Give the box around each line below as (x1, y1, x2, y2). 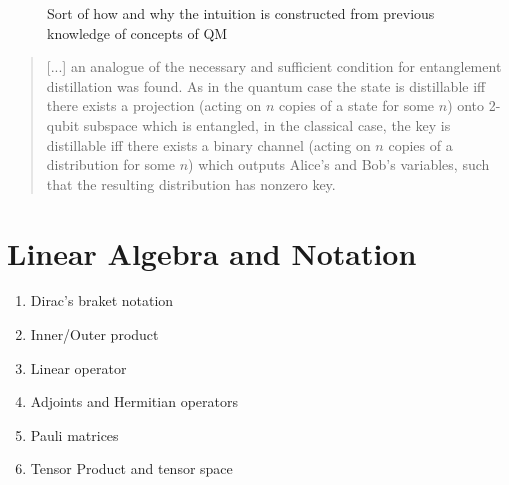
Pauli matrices (30, 424, 119, 445)
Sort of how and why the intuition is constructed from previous (47, 3, 435, 23)
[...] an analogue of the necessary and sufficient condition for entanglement (46, 56, 502, 77)
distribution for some (46, 154, 175, 175)
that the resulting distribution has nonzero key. (46, 173, 336, 194)
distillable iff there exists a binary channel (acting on (46, 134, 371, 155)
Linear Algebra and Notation (7, 232, 417, 273)
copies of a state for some (279, 95, 435, 116)
